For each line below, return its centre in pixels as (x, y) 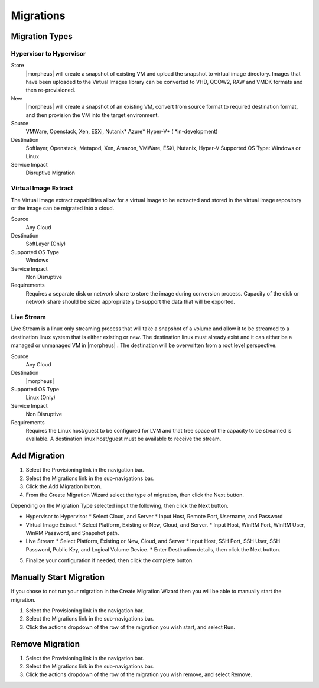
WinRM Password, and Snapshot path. (72, 533)
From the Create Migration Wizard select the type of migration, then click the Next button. (135, 495)
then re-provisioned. (51, 90)
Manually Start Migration (58, 577)
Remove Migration (45, 644)
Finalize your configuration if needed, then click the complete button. (110, 560)
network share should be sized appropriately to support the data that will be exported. (131, 302)
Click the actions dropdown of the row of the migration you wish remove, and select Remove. (139, 674)
